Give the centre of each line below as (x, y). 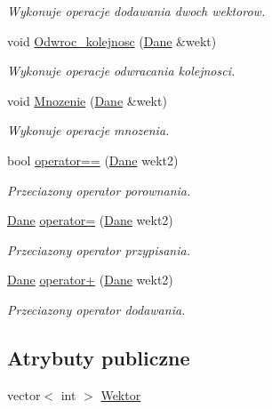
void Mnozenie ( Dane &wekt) (87, 100)
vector (24, 394)
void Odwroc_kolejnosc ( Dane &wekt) (112, 40)
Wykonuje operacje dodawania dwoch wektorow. (136, 11)
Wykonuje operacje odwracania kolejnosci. (121, 71)
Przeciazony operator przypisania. (99, 249)
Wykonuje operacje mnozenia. (88, 130)
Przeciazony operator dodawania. (96, 309)
